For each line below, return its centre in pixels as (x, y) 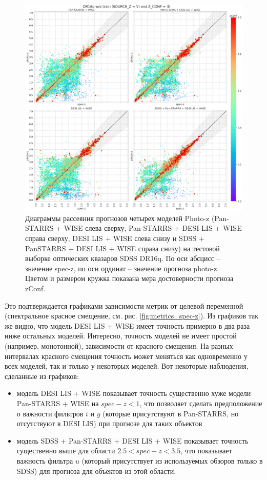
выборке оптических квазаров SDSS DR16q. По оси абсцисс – (123, 258)
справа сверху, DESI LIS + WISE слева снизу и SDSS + (115, 238)
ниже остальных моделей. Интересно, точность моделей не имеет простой (121, 336)
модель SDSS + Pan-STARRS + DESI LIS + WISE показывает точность (132, 440)
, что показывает (206, 451)
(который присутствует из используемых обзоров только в (172, 460)
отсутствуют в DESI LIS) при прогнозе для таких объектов (109, 423)
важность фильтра (45, 460)
